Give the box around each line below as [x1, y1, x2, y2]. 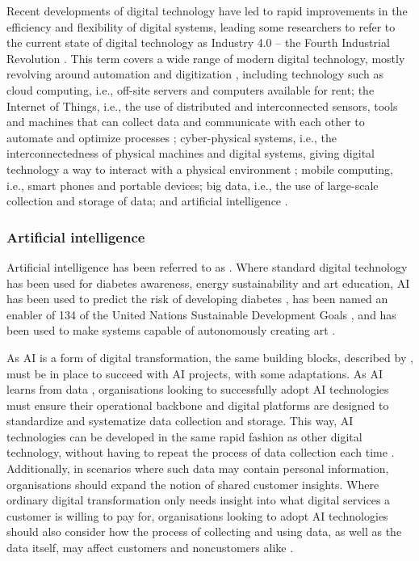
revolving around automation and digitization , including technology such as [6, 65, 383, 82]
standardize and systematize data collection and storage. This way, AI [6, 412, 354, 429]
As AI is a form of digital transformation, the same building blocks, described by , [6, 348, 413, 365]
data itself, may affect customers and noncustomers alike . [6, 539, 294, 556]
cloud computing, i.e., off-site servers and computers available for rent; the [6, 81, 375, 98]
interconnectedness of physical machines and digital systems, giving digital [6, 145, 375, 162]
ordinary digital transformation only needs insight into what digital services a [6, 491, 391, 508]
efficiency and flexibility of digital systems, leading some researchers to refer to [6, 18, 396, 35]
